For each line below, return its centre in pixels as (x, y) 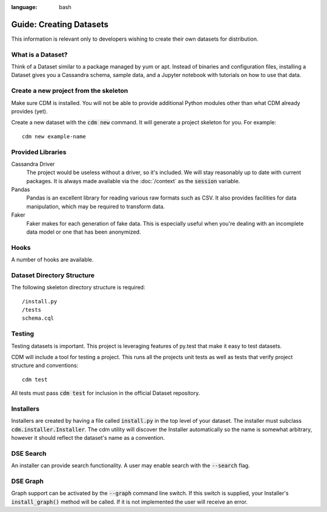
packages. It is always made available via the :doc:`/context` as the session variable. (133, 181)
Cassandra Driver (33, 164)
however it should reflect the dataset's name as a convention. (88, 438)
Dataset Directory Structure (53, 275)
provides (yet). (29, 111)
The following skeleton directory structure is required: (78, 288)
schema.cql (38, 318)
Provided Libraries (39, 152)
